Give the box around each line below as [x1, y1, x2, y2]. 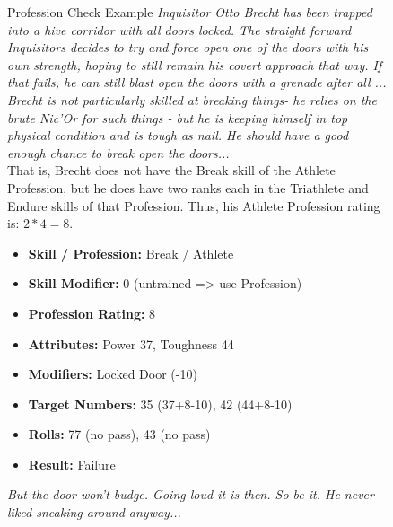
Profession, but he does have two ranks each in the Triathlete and [7, 178, 369, 197]
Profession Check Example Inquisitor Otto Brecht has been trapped [7, 3, 372, 21]
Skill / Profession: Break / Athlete [28, 243, 234, 262]
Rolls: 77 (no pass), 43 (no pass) [28, 425, 211, 444]
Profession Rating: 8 [28, 303, 156, 322]
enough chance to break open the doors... [7, 143, 230, 162]
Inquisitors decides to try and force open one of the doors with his [7, 38, 369, 57]
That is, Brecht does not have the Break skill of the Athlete [7, 161, 336, 180]
